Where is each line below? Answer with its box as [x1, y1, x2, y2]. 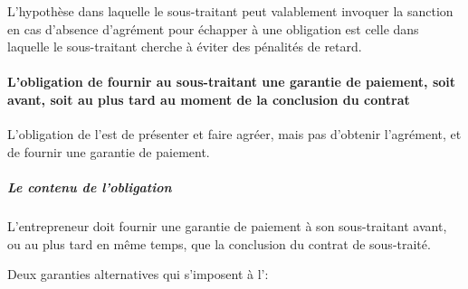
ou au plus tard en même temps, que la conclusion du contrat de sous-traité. [7, 234, 431, 253]
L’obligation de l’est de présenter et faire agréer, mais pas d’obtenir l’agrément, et [7, 125, 462, 144]
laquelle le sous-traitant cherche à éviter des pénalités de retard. [7, 37, 362, 56]
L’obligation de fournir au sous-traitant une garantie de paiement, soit [7, 72, 456, 91]
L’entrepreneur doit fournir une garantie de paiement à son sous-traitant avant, [7, 216, 447, 235]
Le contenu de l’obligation [7, 177, 172, 196]
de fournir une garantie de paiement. [7, 142, 210, 161]
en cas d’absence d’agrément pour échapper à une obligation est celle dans [7, 19, 419, 38]
